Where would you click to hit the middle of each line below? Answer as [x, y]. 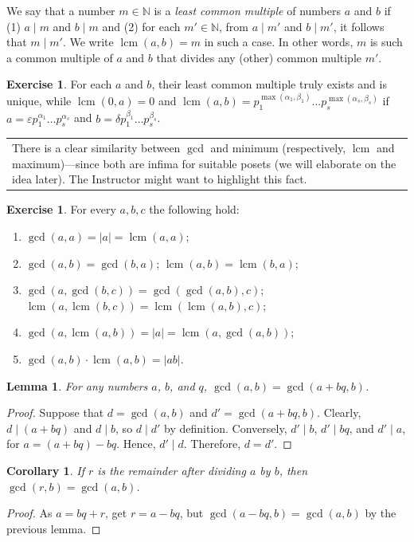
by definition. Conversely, [226, 428]
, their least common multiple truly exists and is [269, 84]
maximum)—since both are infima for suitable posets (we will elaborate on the [204, 163]
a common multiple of [60, 57]
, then [293, 470]
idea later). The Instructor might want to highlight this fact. [160, 179]
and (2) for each [141, 26]
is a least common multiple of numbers [247, 10]
